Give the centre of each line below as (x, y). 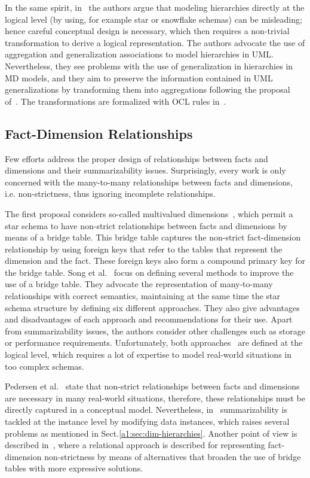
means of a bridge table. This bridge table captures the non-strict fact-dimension (153, 237)
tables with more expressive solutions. (74, 468)
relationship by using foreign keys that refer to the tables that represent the (144, 249)
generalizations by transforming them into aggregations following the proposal (148, 89)
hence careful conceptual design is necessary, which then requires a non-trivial (147, 31)
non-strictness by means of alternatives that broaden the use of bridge (173, 456)
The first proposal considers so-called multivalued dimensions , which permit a (149, 213)
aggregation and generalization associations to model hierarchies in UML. (139, 54)
